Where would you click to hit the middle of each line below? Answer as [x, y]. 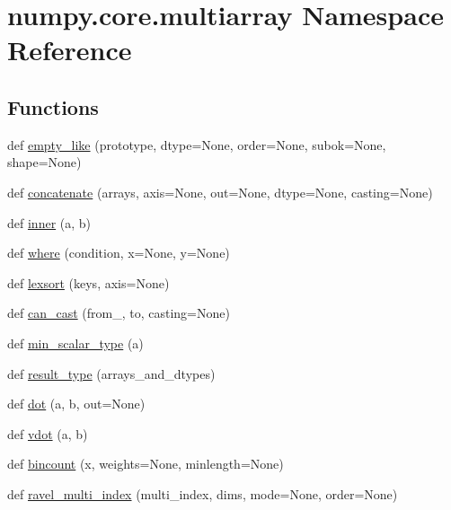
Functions [53, 106]
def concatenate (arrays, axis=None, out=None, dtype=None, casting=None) [220, 192]
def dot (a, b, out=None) [76, 404]
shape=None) [44, 162]
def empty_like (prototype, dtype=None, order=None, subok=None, [197, 144]
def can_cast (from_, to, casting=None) [119, 313]
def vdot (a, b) [48, 433]
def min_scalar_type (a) [75, 343]
